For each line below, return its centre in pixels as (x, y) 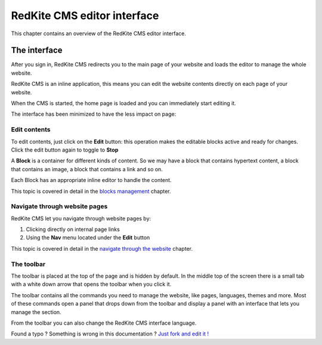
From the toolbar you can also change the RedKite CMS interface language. (104, 323)
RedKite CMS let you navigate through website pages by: (81, 218)
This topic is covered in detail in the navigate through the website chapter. (102, 248)
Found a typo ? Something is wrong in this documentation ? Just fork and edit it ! (110, 334)
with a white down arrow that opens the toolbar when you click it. (91, 284)
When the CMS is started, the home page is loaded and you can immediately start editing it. (124, 103)
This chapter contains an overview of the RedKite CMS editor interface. (99, 33)
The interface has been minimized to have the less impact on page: (94, 114)
